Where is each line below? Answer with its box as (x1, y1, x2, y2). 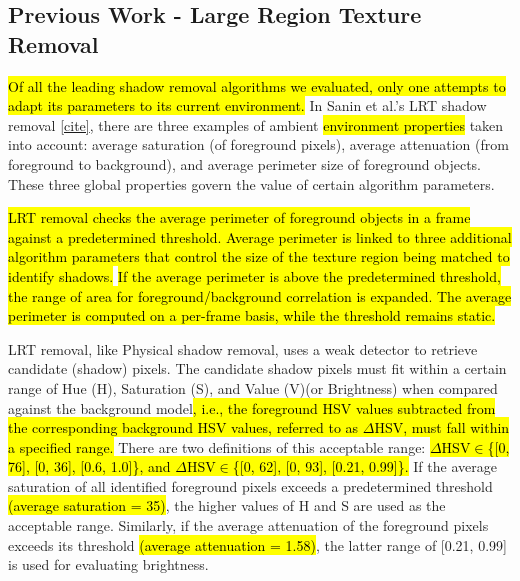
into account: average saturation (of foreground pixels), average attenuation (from (8, 134, 509, 155)
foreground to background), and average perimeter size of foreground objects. (8, 153, 482, 174)
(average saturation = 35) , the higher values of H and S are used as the (8, 495, 446, 516)
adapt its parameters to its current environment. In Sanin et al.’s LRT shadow (8, 95, 487, 116)
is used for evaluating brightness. (8, 554, 209, 575)
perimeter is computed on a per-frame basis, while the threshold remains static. (8, 305, 496, 326)
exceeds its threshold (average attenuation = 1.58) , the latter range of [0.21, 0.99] (8, 534, 507, 555)
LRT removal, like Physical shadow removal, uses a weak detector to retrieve (8, 338, 478, 359)
